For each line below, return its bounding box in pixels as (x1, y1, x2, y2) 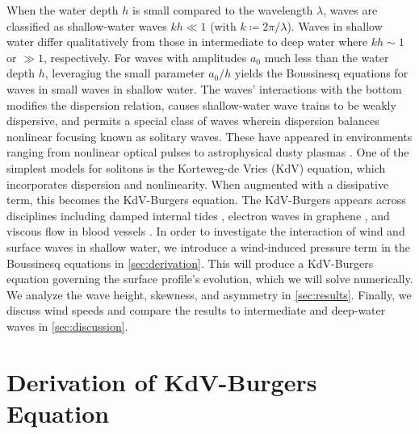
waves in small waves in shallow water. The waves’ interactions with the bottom (6, 80, 402, 97)
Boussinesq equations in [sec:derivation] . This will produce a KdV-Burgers (6, 254, 374, 271)
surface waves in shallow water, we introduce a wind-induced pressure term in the (6, 238, 410, 255)
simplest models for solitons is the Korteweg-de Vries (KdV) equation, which (6, 159, 386, 176)
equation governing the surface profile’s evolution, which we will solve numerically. (6, 270, 413, 287)
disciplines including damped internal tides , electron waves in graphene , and (6, 207, 390, 223)
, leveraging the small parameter (44, 65, 205, 81)
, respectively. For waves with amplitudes (43, 48, 247, 65)
